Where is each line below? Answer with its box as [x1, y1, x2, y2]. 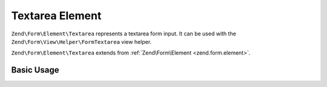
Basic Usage [11, 65, 59, 75]
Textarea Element [11, 9, 102, 22]
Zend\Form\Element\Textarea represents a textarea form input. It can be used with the [11, 30, 236, 37]
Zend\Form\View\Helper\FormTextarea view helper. [11, 38, 152, 45]
